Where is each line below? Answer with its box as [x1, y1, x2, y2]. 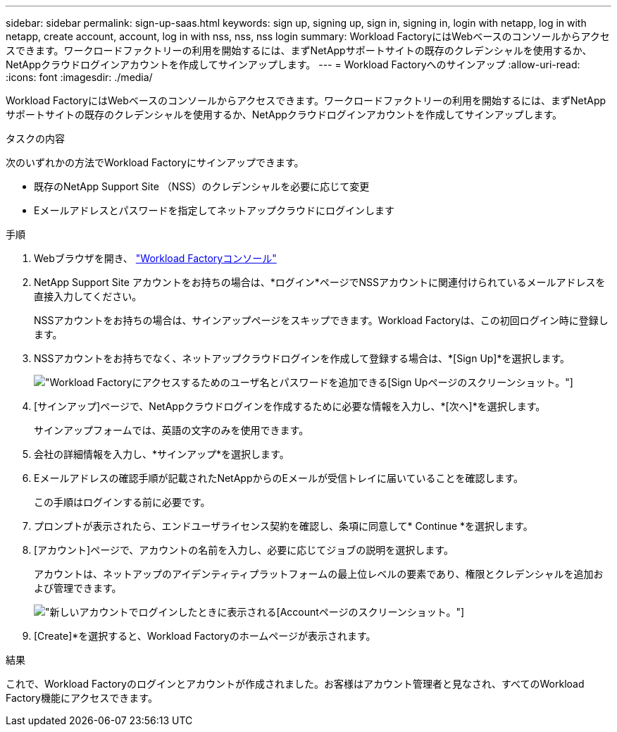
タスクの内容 [6, 132, 65, 144]
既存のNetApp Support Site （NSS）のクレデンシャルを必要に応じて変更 [34, 180, 370, 192]
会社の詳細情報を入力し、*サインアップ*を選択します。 [34, 448, 289, 460]
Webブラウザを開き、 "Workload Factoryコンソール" [34, 252, 277, 264]
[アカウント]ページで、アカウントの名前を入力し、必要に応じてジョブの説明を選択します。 [34, 544, 454, 556]
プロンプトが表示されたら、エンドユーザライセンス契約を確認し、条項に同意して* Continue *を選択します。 [34, 520, 533, 532]
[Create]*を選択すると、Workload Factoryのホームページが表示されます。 [34, 630, 376, 642]
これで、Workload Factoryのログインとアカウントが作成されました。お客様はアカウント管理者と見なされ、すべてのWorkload [6, 678, 585, 690]
